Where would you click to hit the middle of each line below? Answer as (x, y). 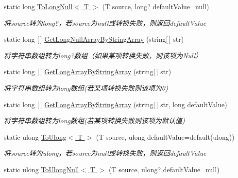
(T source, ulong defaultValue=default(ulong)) (165, 137)
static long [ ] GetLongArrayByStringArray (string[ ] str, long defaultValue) (116, 104)
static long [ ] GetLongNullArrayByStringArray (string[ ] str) (94, 39)
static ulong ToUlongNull (42, 169)
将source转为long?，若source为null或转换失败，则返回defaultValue (105, 23)
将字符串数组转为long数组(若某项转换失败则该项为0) (86, 88)
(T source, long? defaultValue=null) (156, 6)
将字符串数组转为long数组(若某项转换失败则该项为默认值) (94, 121)
